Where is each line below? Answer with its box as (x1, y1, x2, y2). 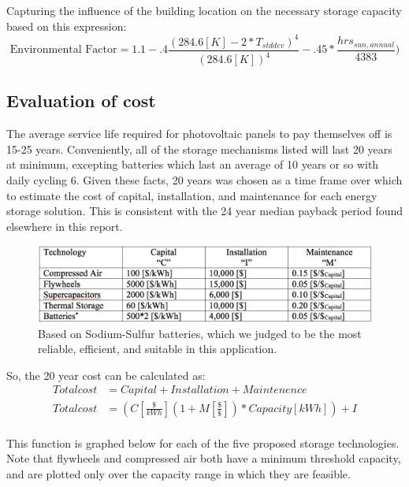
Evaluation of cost (6, 88, 156, 113)
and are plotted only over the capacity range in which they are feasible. (6, 465, 351, 481)
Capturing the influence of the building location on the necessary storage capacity (6, 2, 402, 18)
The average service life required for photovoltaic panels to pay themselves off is (6, 125, 392, 142)
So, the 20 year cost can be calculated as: (6, 366, 206, 383)
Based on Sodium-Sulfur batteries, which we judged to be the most (38, 325, 362, 341)
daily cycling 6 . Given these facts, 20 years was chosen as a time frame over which (6, 172, 403, 188)
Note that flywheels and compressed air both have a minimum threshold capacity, (6, 450, 401, 467)
